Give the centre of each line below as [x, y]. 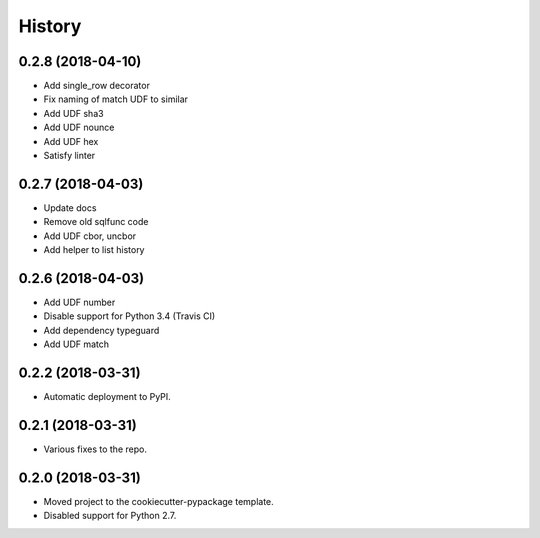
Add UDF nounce [79, 127]
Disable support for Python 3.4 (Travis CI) [129, 316]
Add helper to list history [94, 250]
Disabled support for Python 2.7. [110, 516]
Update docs [70, 207]
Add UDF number [79, 302]
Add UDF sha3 [73, 113]
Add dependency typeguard [101, 330]
